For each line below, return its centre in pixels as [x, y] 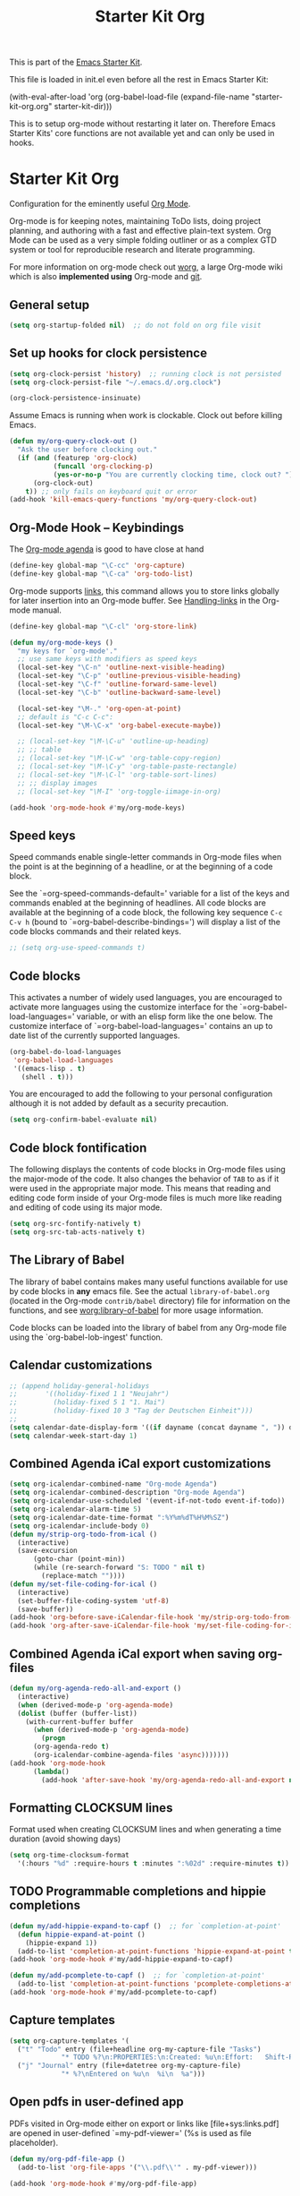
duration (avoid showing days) [65, 1839]
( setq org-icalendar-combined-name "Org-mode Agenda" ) [113, 1484]
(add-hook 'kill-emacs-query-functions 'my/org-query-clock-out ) [133, 500]
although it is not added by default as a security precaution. [119, 1103]
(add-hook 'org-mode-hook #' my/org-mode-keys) [97, 808]
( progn [54, 1738]
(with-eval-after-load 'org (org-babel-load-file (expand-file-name [129, 97]
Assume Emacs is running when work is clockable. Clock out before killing [146, 416]
